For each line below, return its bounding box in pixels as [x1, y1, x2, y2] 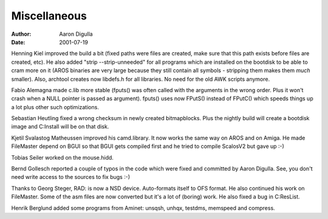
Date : [11, 38, 26, 45]
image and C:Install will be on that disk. [11, 123, 109, 130]
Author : [11, 30, 32, 38]
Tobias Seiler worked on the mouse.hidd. [11, 153, 114, 161]
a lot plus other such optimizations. [11, 103, 100, 110]
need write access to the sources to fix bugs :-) [11, 174, 131, 181]
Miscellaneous [11, 9, 87, 22]
